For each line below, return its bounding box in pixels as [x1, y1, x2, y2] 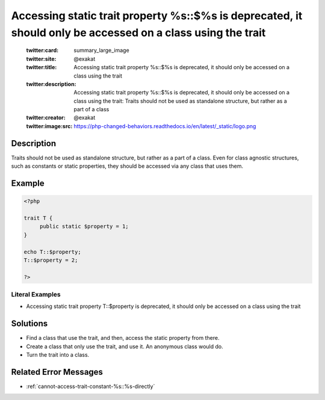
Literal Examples [11, 291, 61, 299]
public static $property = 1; [39, 223, 129, 230]
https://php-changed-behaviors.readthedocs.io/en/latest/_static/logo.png [73, 122, 256, 129]
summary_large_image [73, 47, 129, 54]
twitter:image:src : [26, 122, 73, 129]
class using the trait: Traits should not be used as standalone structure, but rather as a [73, 97, 287, 105]
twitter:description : [26, 80, 76, 87]
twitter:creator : [26, 114, 66, 122]
